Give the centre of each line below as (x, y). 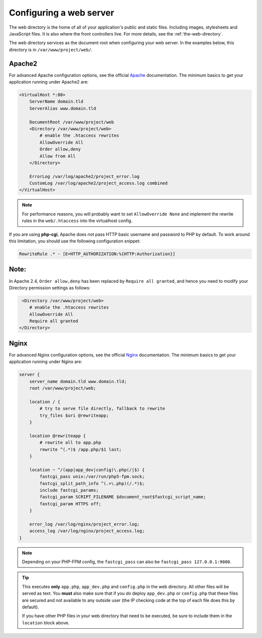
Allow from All (58, 156)
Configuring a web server (62, 13)
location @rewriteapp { (57, 436)
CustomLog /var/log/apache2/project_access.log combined (98, 183)
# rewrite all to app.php (70, 443)
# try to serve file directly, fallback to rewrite (102, 409)
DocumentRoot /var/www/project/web (72, 122)
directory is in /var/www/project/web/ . (51, 50)
